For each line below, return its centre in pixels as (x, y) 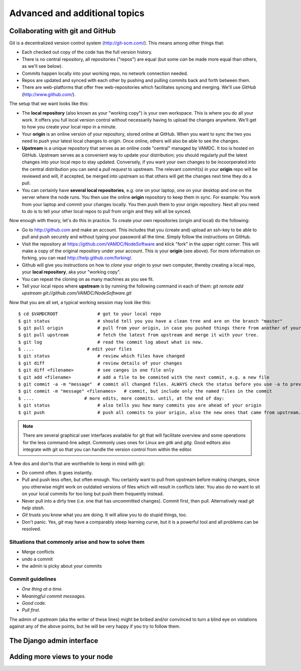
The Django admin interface (54, 641)
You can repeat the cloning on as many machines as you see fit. (88, 279)
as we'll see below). (42, 66)
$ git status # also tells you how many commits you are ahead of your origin (140, 405)
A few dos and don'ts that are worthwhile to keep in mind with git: (77, 463)
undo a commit (37, 559)
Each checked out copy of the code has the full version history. (87, 52)
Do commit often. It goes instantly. (57, 472)
